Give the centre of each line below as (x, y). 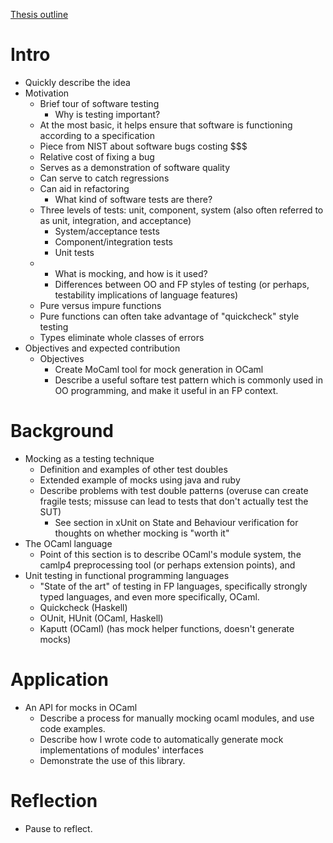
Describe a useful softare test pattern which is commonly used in (188, 380)
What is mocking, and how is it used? (131, 273)
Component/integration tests (113, 241)
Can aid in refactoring (84, 188)
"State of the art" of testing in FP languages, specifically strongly (173, 586)
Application (59, 680)
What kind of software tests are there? (133, 199)
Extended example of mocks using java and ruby (140, 480)
